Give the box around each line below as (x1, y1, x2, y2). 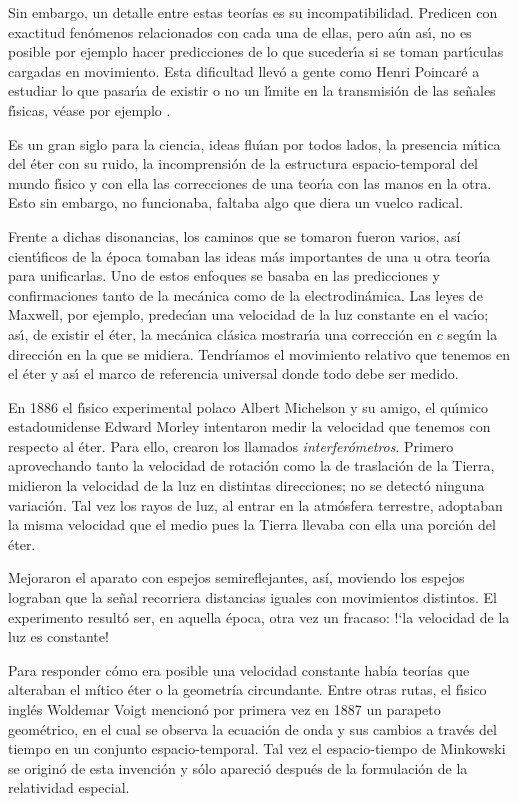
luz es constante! (8, 626, 109, 647)
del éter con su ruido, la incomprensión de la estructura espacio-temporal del (8, 153, 478, 174)
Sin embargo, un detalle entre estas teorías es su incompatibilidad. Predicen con (8, 2, 498, 22)
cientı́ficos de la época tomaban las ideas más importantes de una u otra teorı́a (8, 245, 491, 266)
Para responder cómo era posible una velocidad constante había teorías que (8, 659, 470, 680)
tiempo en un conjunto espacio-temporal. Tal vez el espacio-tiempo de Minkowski (8, 738, 506, 759)
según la (447, 323, 498, 344)
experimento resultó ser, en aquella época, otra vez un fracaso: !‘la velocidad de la (8, 606, 510, 627)
